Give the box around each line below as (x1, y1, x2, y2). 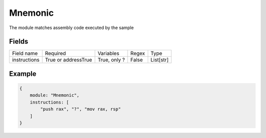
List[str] (150, 57, 169, 64)
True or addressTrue (45, 57, 92, 64)
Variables (98, 50, 120, 57)
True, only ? (98, 57, 125, 64)
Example (9, 69, 36, 78)
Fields (9, 37, 29, 46)
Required (45, 50, 66, 57)
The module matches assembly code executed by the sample (9, 25, 134, 31)
